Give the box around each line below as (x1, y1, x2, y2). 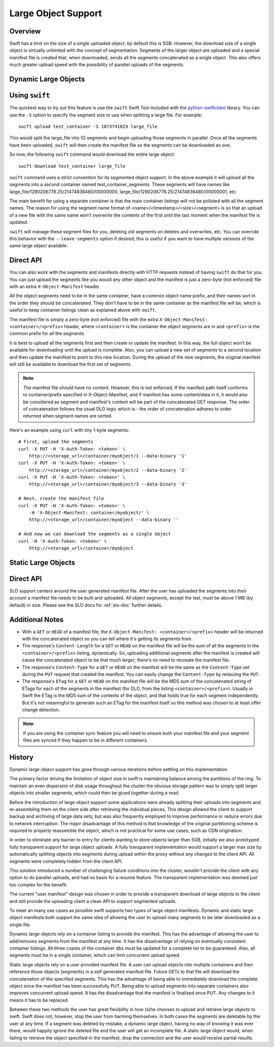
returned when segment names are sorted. (23, 413, 113, 419)
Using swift (9, 91, 50, 100)
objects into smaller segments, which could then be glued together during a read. (9, 790, 180, 796)
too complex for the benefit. (9, 882, 68, 888)
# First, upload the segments (18, 439, 94, 445)
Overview (9, 27, 41, 36)
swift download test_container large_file (18, 163, 126, 169)
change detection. (22, 707, 60, 713)
